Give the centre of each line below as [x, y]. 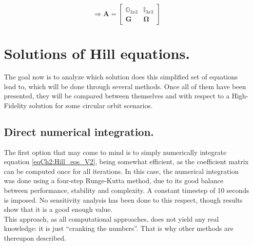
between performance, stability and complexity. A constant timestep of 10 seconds [126, 190]
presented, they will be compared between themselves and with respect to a [117, 96]
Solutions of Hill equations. [97, 53]
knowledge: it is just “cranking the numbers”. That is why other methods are [119, 228]
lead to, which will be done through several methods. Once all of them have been [125, 86]
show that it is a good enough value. [58, 209]
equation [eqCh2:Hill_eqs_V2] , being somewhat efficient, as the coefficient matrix [126, 161]
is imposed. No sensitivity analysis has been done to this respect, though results [123, 199]
